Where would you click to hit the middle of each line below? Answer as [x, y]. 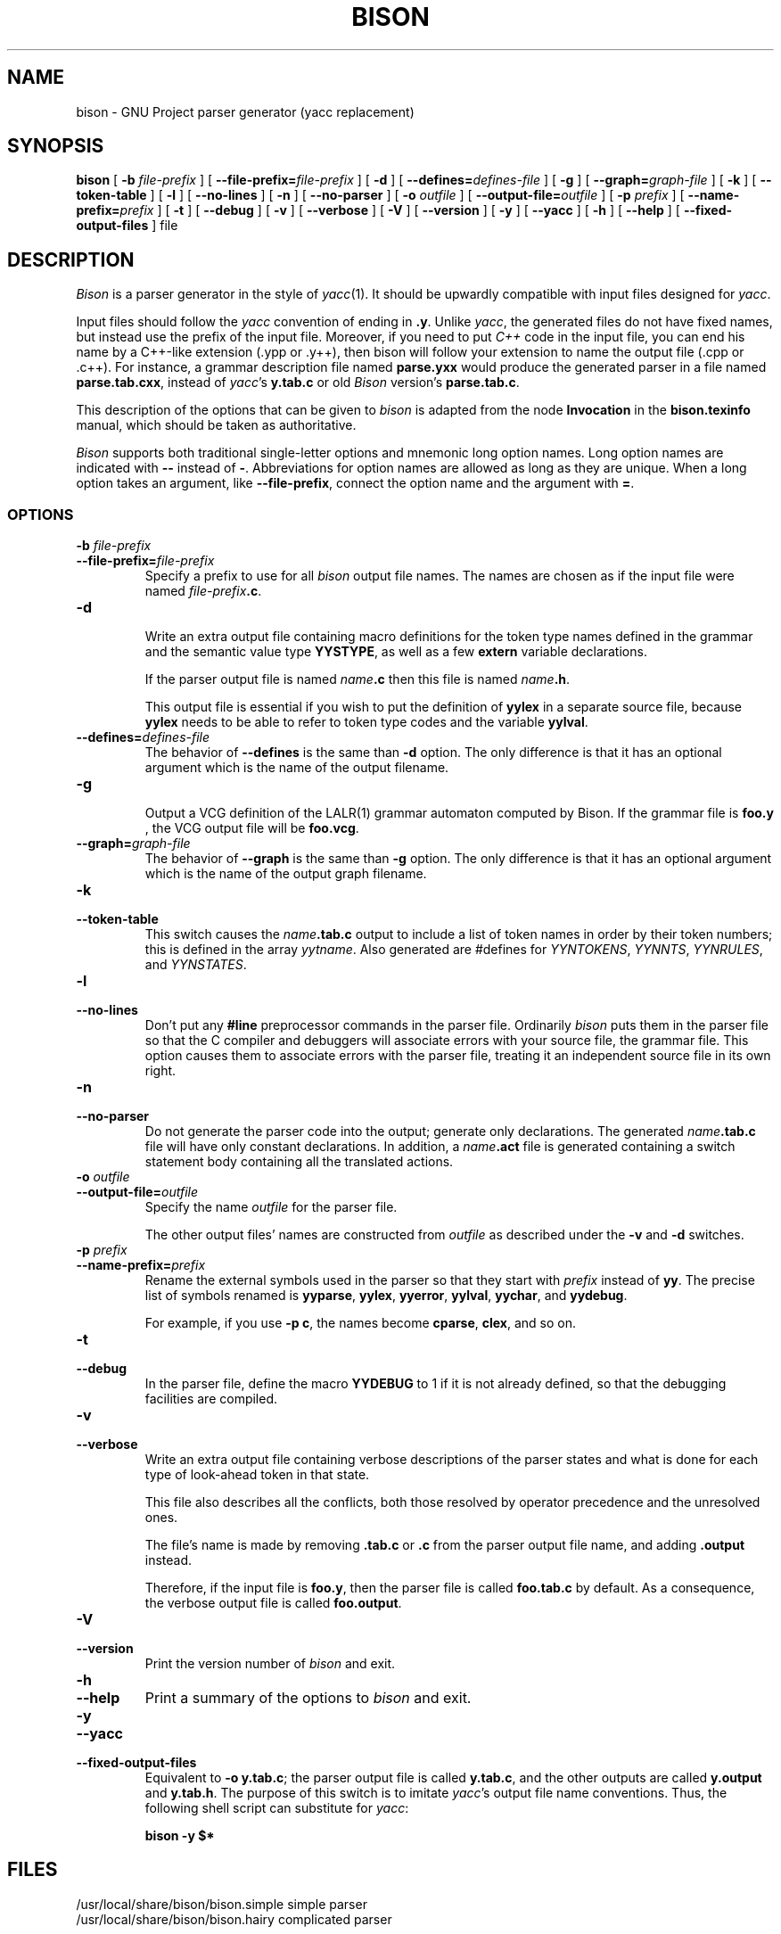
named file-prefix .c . [203, 591]
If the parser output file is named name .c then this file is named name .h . [358, 679]
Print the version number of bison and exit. [270, 1664]
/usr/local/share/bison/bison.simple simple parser [222, 1904]
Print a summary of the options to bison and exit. [308, 1698]
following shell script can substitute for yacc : [277, 1808]
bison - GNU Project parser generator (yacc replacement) [245, 111]
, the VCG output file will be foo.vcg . [252, 828]
